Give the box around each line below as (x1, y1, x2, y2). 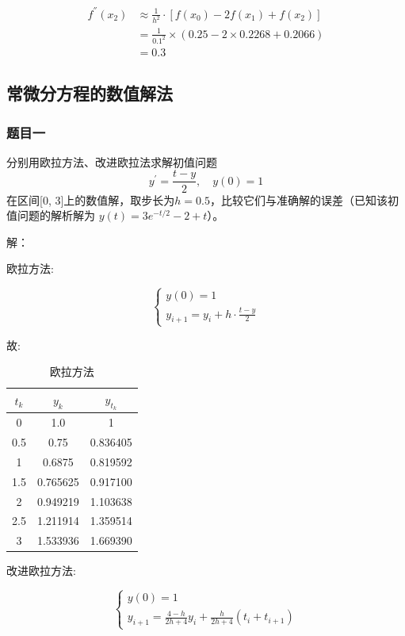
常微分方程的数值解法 (6, 81, 173, 105)
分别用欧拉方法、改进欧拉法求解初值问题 (6, 153, 217, 170)
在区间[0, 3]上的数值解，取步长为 (6, 191, 175, 208)
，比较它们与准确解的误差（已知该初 (209, 191, 399, 208)
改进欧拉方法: (6, 562, 76, 579)
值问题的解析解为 (6, 207, 95, 224)
